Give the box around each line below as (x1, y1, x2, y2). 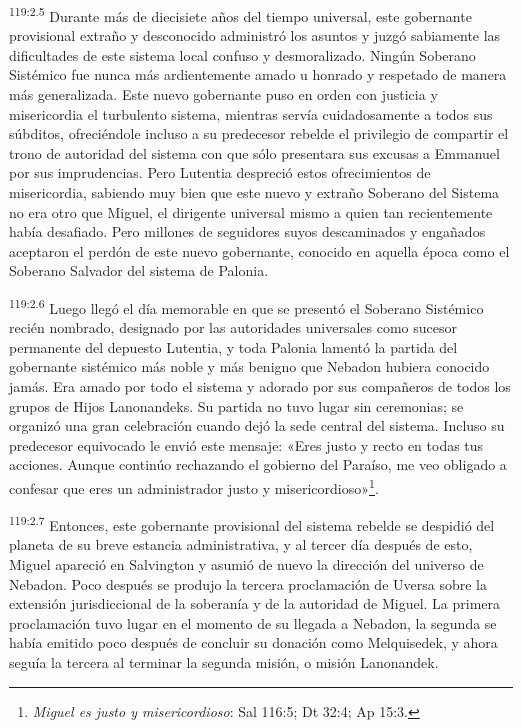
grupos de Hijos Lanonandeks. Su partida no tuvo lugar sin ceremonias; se (9, 395, 464, 416)
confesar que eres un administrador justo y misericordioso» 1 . (9, 474, 379, 498)
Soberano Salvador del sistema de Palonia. (9, 260, 269, 281)
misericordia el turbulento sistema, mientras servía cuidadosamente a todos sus (9, 103, 493, 124)
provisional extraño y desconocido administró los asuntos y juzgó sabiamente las (9, 25, 501, 46)
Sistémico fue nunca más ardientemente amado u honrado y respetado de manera (9, 64, 507, 85)
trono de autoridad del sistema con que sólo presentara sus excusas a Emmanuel (9, 142, 500, 163)
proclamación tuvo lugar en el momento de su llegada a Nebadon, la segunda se (9, 612, 497, 633)
